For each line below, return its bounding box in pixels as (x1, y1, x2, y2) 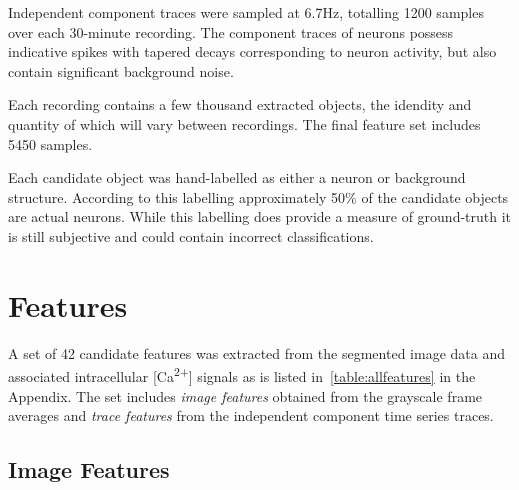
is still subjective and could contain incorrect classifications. (8, 225, 374, 246)
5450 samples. (8, 133, 93, 154)
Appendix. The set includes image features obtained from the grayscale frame (8, 385, 483, 406)
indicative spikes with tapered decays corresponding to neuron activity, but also (8, 41, 497, 62)
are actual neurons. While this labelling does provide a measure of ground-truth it (8, 206, 512, 227)
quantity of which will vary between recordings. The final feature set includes (8, 113, 481, 134)
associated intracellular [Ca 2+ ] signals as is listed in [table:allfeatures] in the (8, 363, 476, 386)
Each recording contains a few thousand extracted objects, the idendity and (8, 94, 472, 115)
